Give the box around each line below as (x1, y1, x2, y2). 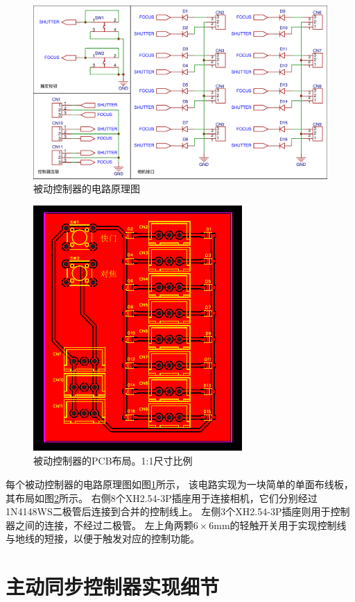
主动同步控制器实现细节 (6, 572, 220, 601)
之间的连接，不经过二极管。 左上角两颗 (15, 517, 193, 532)
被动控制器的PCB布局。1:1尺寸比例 (33, 453, 193, 468)
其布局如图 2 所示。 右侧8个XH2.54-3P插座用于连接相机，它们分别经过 (6, 490, 318, 505)
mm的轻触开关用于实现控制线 (214, 517, 347, 532)
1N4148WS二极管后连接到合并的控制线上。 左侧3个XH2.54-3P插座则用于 (6, 504, 331, 519)
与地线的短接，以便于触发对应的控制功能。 (6, 531, 200, 546)
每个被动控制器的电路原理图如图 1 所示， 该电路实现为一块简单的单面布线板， (6, 477, 354, 492)
